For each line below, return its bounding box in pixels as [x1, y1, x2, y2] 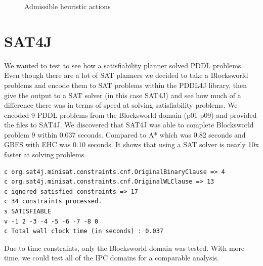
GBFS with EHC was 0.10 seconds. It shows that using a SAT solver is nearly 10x [4, 139, 259, 150]
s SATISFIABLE [4, 208, 52, 215]
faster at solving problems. [4, 149, 86, 160]
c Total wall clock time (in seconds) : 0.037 [4, 228, 163, 235]
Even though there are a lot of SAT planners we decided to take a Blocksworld [4, 70, 248, 80]
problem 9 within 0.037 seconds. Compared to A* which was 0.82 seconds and [4, 129, 246, 140]
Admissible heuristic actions [24, 1, 111, 11]
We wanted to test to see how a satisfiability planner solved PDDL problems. [4, 60, 243, 70]
